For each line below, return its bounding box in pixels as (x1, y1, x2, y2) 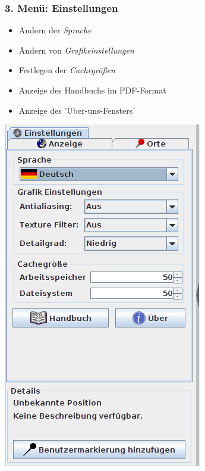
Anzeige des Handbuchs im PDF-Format (18, 84, 166, 96)
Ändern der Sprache (18, 24, 92, 36)
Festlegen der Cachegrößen (18, 64, 115, 76)
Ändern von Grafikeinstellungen (18, 43, 134, 56)
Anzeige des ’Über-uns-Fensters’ (18, 104, 135, 116)
